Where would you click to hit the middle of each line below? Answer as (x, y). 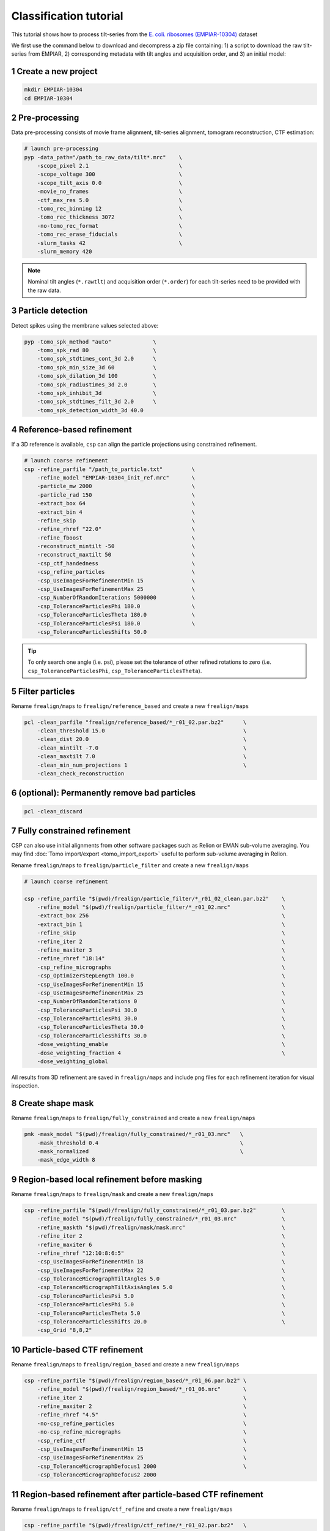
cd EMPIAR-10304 (49, 98)
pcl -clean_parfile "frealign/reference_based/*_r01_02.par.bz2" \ (135, 722)
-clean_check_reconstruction (81, 773)
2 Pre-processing (45, 118)
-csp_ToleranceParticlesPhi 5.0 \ (161, 1305)
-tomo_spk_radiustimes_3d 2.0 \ (97, 385)
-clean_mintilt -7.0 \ (142, 748)
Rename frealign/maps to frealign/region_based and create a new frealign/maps (125, 1364)
